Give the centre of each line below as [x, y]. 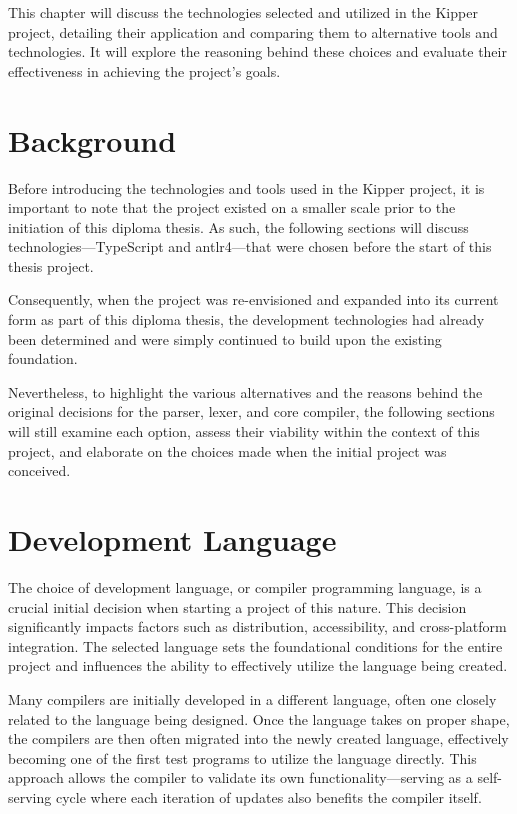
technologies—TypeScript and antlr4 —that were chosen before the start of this [250, 246]
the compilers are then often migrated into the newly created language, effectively [258, 738]
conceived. [39, 470]
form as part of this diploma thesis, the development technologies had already [246, 319]
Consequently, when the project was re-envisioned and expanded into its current [253, 299]
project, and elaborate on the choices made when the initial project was [227, 450]
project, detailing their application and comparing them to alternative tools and [253, 31]
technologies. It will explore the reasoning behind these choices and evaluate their [257, 51]
